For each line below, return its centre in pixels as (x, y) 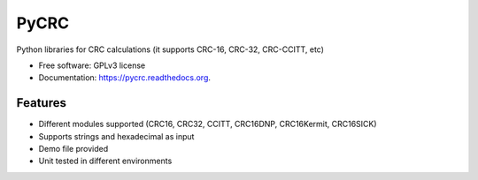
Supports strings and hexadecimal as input (116, 136)
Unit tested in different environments (105, 161)
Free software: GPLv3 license (92, 65)
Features (41, 103)
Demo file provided (73, 149)
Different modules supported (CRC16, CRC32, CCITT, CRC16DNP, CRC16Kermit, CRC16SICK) (208, 124)
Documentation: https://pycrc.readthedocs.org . (125, 78)
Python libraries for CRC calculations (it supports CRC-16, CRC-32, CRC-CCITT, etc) (170, 49)
